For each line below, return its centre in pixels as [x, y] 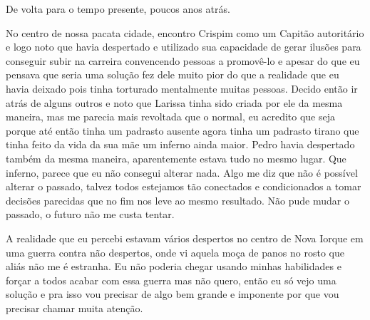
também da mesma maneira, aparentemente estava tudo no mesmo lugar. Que [176, 158]
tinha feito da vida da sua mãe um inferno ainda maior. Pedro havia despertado [180, 144]
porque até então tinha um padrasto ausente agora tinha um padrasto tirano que [183, 130]
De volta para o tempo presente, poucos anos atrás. [118, 9]
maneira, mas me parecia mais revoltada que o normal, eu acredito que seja [170, 117]
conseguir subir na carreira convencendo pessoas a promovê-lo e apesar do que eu [183, 60]
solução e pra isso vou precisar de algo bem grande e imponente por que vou [173, 294]
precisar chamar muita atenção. [74, 308]
